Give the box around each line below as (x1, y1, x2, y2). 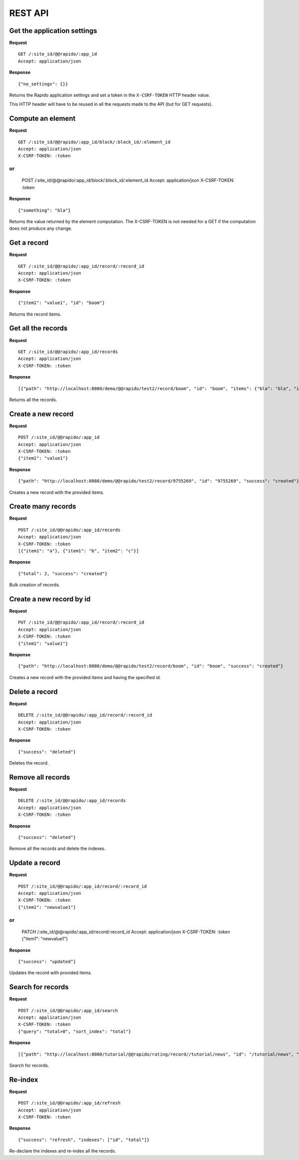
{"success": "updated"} (18, 959, 76, 964)
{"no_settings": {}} (18, 81, 68, 87)
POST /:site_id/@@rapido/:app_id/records (18, 527, 121, 533)
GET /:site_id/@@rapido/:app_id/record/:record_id (18, 263, 145, 269)
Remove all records (9, 773, 70, 781)
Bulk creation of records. (9, 582, 60, 588)
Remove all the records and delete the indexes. (9, 845, 106, 851)
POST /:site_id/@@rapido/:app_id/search (18, 1008, 118, 1013)
